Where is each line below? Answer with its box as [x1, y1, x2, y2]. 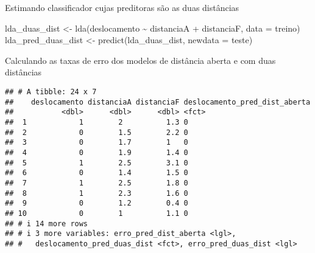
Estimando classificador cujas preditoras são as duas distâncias [5, 1, 239, 13]
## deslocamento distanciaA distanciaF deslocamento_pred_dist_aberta [5, 97, 311, 106]
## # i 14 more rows [5, 219, 88, 228]
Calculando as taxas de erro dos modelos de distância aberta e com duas [5, 54, 276, 66]
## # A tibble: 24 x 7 [5, 87, 97, 96]
